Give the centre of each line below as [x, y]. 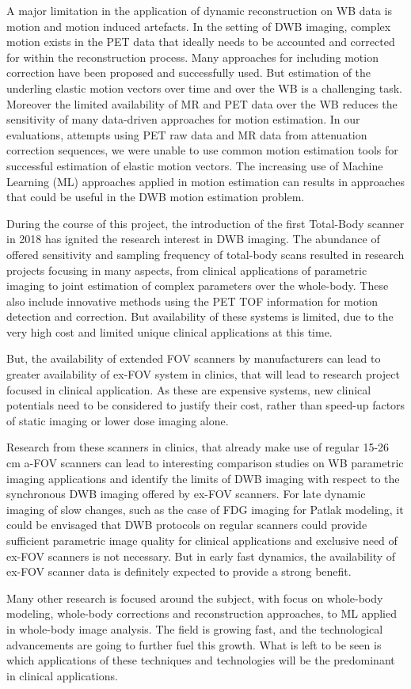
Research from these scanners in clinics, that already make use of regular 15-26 [198, 447]
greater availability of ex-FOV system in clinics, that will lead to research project [203, 374]
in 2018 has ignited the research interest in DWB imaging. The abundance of [193, 239]
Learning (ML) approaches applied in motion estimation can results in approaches [206, 181]
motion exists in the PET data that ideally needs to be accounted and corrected [201, 42]
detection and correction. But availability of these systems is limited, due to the [200, 316]
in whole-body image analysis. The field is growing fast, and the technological [195, 628]
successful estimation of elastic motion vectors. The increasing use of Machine [195, 165]
